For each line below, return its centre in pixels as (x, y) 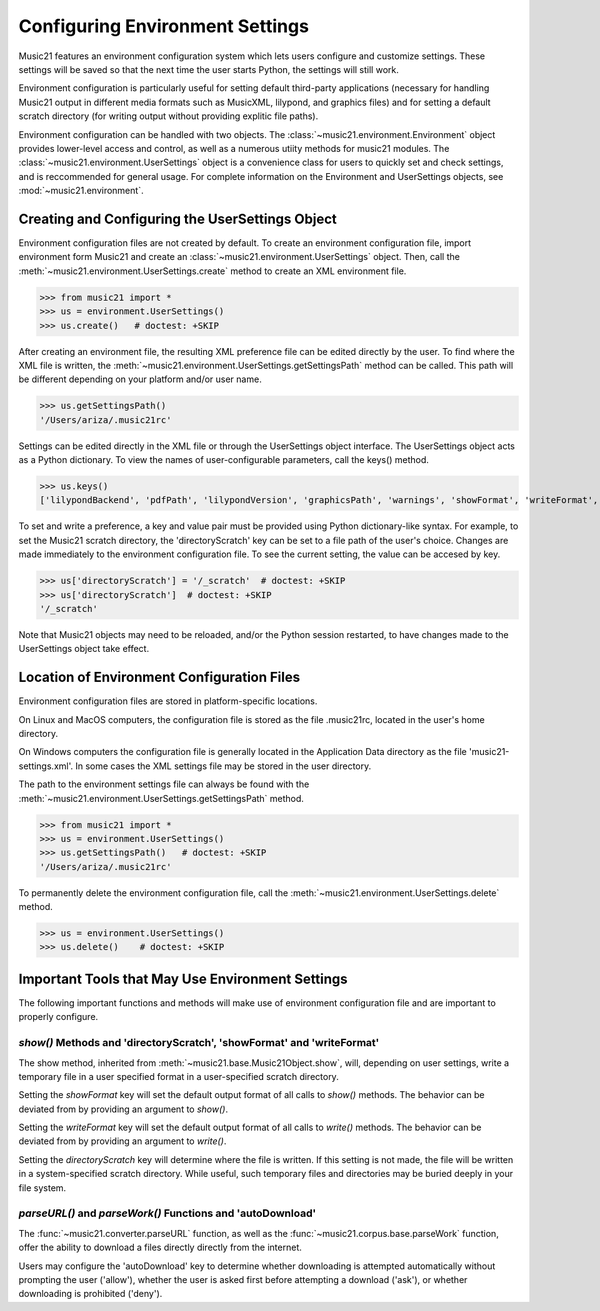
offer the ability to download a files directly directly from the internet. (160, 1247)
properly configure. (58, 1017)
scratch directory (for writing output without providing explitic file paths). (168, 116)
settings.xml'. (46, 766)
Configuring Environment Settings (164, 26)
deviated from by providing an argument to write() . (122, 1141)
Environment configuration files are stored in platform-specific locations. (168, 701)
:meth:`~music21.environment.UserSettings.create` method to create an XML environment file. (212, 271)
